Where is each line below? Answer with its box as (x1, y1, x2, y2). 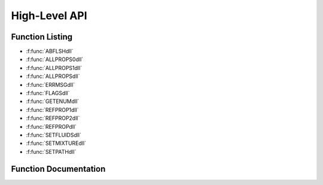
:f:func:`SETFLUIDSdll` (26, 131, 82, 138)
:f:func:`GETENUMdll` (26, 98, 80, 105)
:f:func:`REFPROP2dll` (26, 114, 80, 122)
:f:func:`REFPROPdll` (26, 123, 77, 130)
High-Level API (11, 9, 87, 22)
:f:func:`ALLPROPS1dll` (26, 64, 83, 71)
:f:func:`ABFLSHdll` (26, 48, 74, 55)
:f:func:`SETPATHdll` (26, 148, 77, 155)
